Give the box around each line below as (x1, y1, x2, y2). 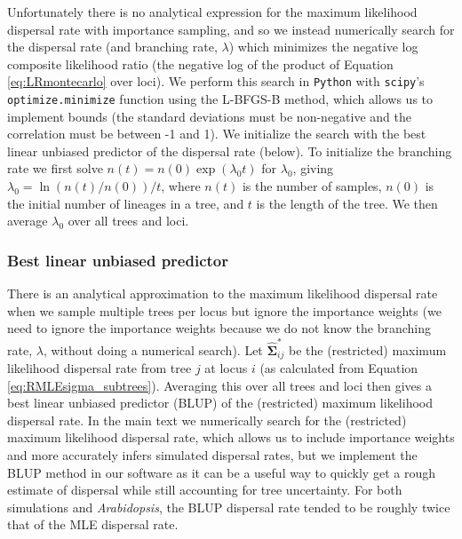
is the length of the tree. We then (256, 194, 438, 212)
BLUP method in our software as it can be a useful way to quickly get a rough (7, 463, 435, 481)
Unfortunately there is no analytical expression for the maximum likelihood (7, 3, 418, 20)
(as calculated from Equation (259, 359, 418, 377)
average (7, 211, 48, 230)
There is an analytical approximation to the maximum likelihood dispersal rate (7, 284, 438, 303)
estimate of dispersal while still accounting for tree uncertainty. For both (7, 480, 402, 499)
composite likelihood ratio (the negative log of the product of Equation (7, 54, 394, 73)
